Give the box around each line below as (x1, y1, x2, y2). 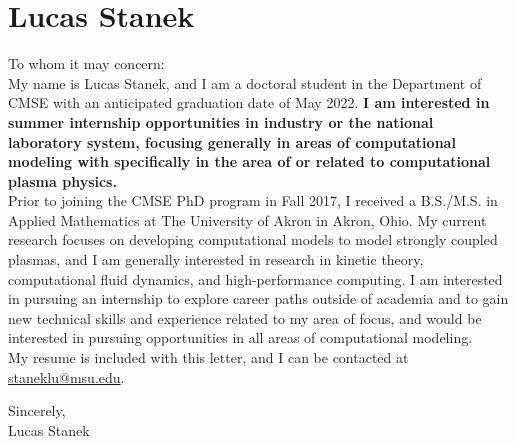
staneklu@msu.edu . (8, 366, 125, 387)
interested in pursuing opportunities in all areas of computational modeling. (8, 327, 473, 348)
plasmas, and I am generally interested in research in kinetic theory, (8, 249, 424, 270)
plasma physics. (8, 170, 117, 191)
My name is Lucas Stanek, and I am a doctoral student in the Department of (8, 72, 482, 93)
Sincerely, (8, 400, 66, 421)
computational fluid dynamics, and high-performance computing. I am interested (8, 268, 503, 289)
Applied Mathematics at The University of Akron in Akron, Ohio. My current (8, 209, 487, 230)
